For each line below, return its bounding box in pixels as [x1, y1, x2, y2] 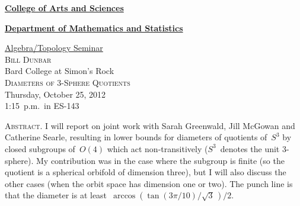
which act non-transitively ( [107, 142, 208, 154]
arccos [113, 192, 136, 201]
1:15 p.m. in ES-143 [5, 99, 79, 112]
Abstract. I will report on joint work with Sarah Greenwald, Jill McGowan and [5, 119, 295, 131]
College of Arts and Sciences [5, 2, 124, 14]
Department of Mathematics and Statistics [5, 21, 183, 34]
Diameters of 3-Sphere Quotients [5, 76, 130, 88]
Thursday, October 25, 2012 [5, 88, 106, 100]
